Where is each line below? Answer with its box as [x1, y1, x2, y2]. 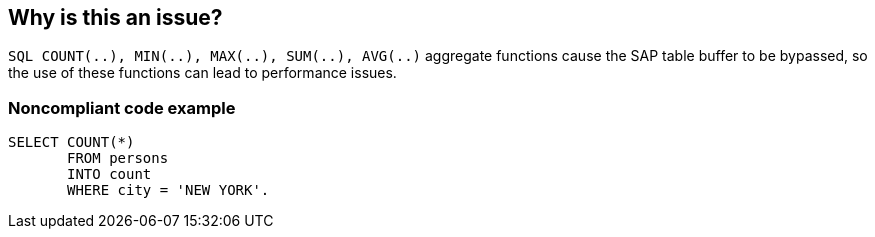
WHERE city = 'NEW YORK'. [67, 182, 270, 199]
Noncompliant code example [8, 97, 236, 118]
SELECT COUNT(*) [8, 134, 135, 151]
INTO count [67, 166, 152, 183]
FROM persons [67, 150, 169, 167]
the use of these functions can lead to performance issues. [8, 64, 397, 82]
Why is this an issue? [8, 5, 223, 30]
